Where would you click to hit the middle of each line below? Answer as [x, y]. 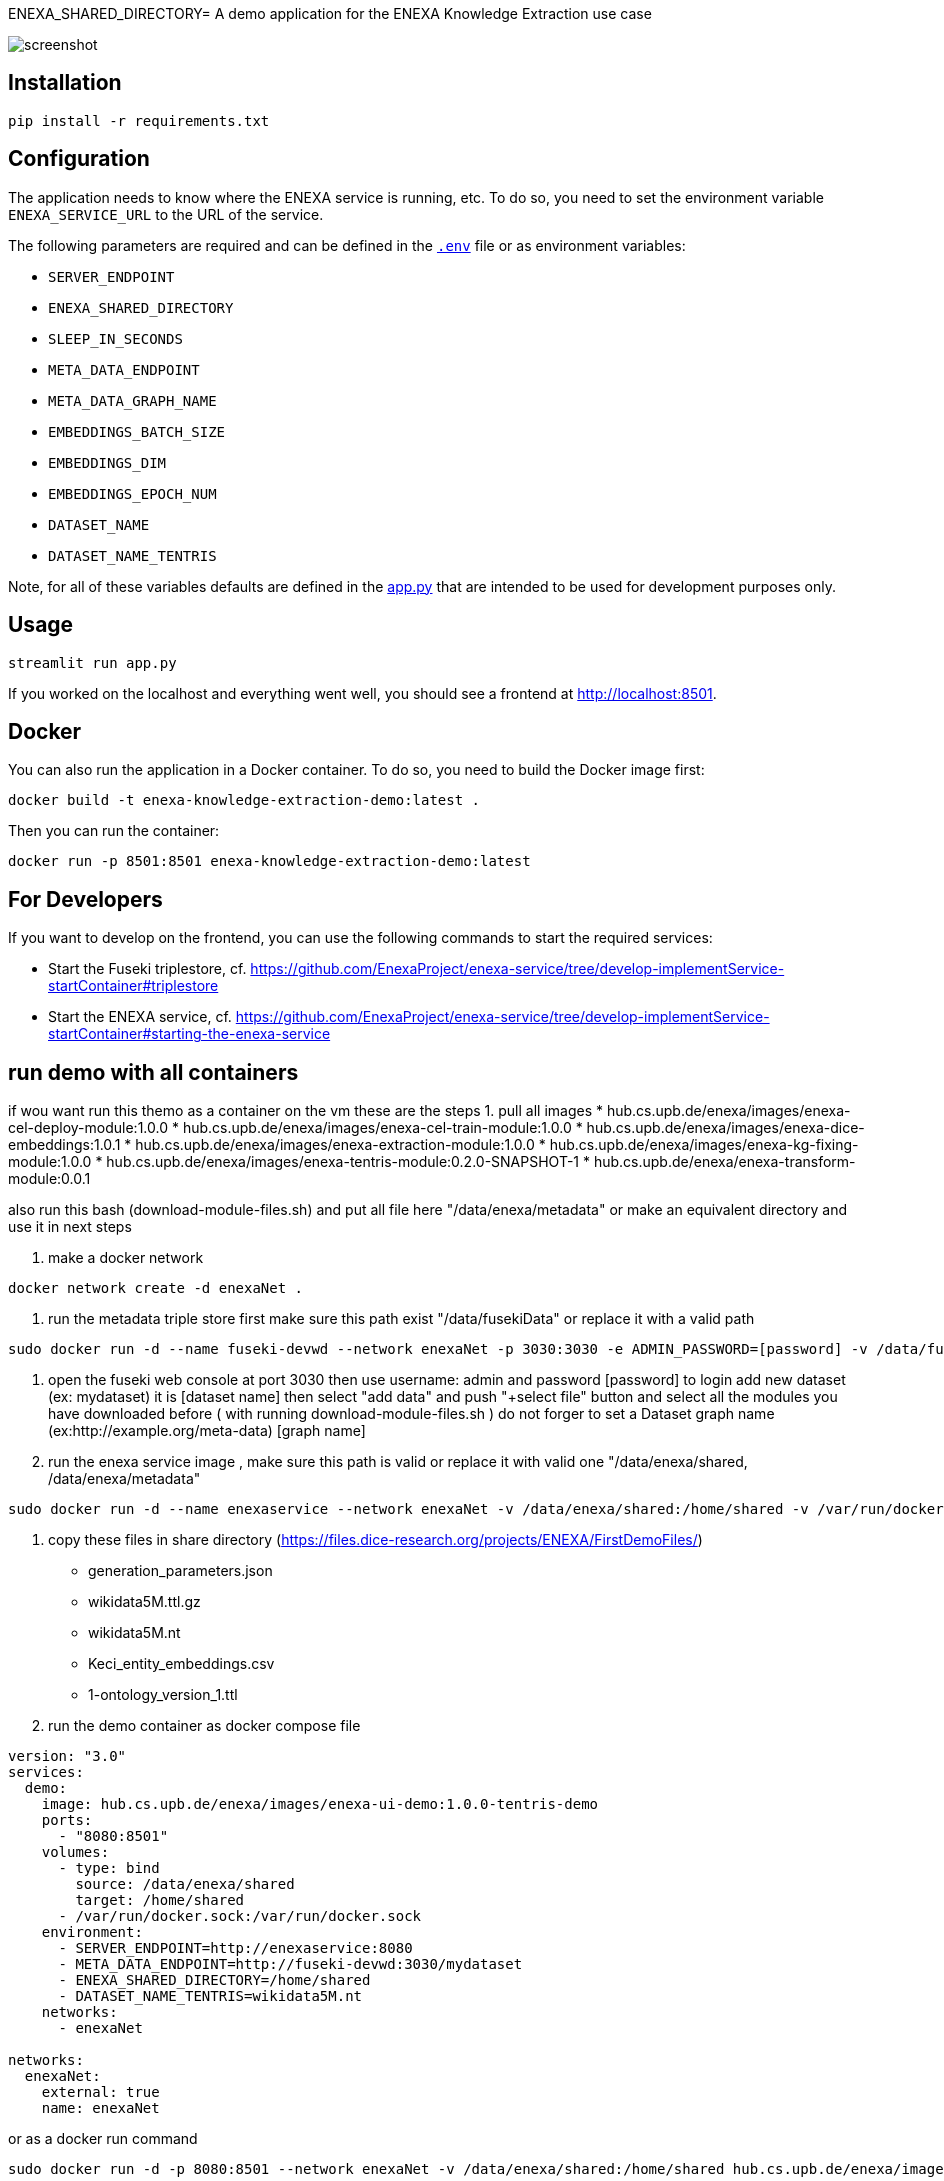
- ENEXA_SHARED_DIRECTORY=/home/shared [214, 1980]
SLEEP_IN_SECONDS [115, 338]
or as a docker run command [103, 2139]
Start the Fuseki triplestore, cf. [147, 969]
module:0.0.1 [49, 1179]
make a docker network [126, 1258]
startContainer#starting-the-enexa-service [189, 1034]
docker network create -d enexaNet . [156, 1288]
